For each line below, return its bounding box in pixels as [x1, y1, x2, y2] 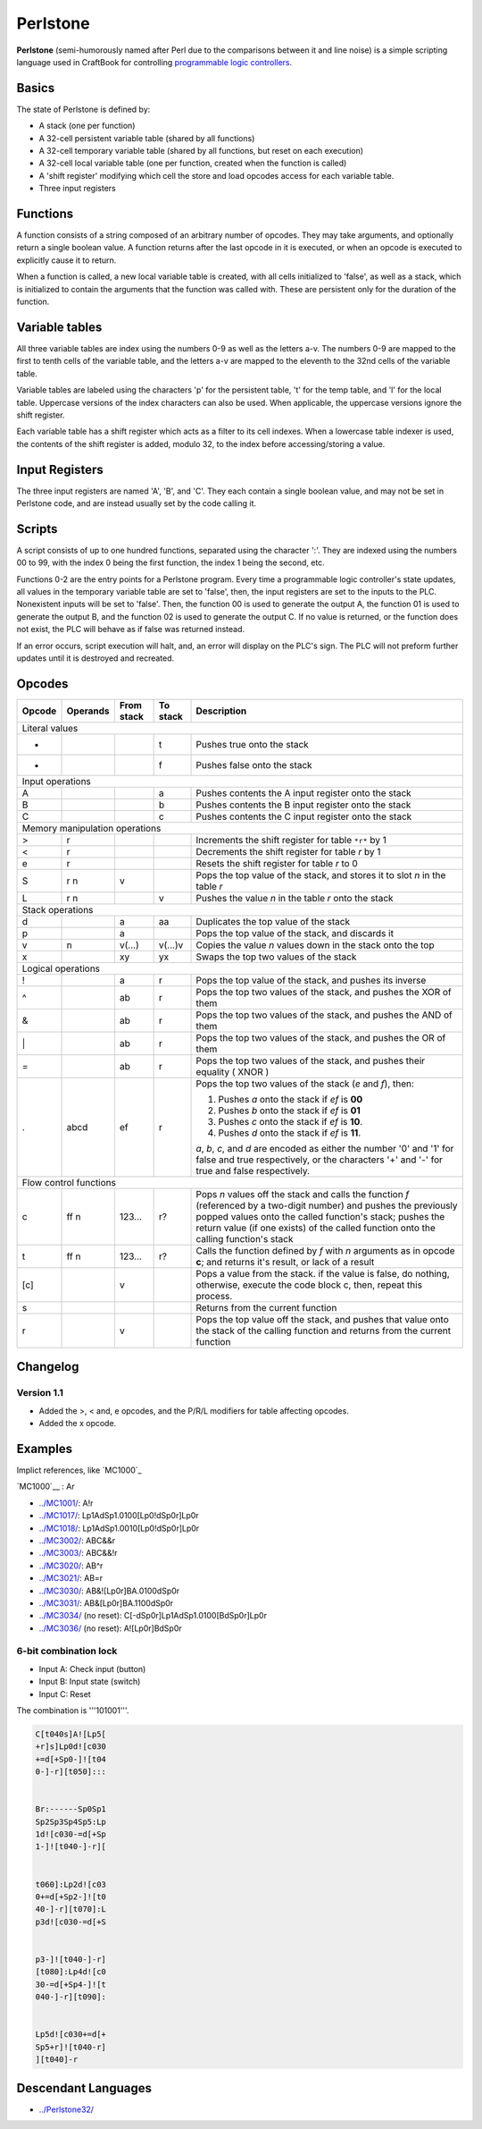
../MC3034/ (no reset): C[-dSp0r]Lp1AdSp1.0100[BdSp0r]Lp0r [38, 1610, 268, 1621]
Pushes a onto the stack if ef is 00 [218, 1093, 363, 1105]
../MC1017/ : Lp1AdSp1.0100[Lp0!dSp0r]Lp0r [38, 1510, 200, 1521]
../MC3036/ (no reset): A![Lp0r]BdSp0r [38, 1623, 182, 1634]
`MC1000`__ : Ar [16, 1481, 75, 1492]
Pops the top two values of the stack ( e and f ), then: [195, 1077, 415, 1090]
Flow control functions [21, 1176, 116, 1188]
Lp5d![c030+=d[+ [35, 2030, 107, 2040]
